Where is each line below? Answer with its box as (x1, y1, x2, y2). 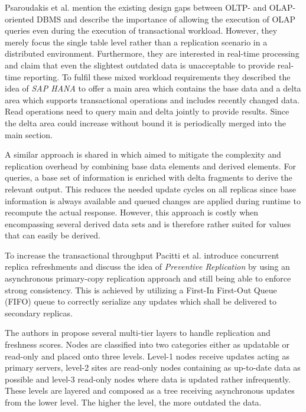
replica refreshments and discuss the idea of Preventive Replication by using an (5, 260, 290, 273)
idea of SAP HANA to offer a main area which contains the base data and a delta (5, 82, 301, 94)
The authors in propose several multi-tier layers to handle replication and (5, 326, 271, 339)
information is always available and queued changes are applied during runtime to (5, 194, 301, 207)
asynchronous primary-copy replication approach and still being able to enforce (5, 272, 291, 285)
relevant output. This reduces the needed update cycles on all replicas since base (5, 182, 296, 195)
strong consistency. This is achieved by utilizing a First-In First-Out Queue (5, 283, 277, 296)
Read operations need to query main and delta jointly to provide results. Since (5, 105, 289, 117)
